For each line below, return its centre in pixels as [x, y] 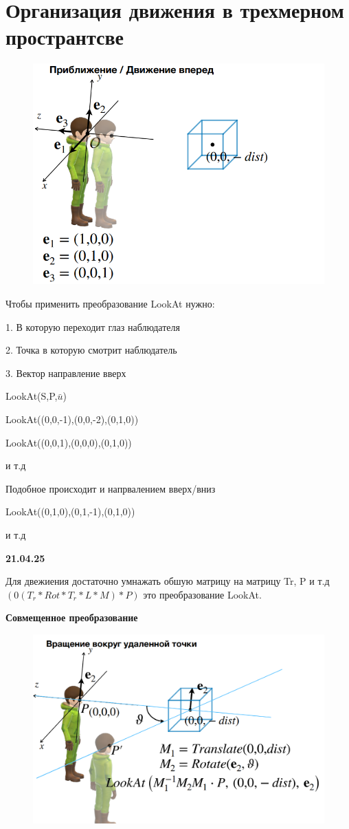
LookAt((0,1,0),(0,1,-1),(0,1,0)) [70, 512]
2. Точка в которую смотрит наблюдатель [91, 350]
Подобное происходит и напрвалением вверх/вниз [111, 488]
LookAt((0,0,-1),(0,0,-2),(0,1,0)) [72, 419]
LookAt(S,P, [32, 396]
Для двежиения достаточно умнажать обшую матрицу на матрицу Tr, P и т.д [168, 581]
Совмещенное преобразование [72, 617]
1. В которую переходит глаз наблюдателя [93, 326]
